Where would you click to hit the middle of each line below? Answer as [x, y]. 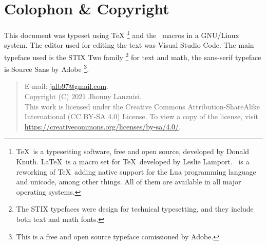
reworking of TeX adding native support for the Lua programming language [136, 171]
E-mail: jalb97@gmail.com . [66, 86]
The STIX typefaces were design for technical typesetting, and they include [135, 209]
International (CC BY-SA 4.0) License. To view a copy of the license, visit [141, 116]
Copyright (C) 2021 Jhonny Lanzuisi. [83, 96]
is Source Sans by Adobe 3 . [47, 68]
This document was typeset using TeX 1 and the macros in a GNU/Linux [122, 34]
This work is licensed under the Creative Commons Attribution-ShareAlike [142, 106]
